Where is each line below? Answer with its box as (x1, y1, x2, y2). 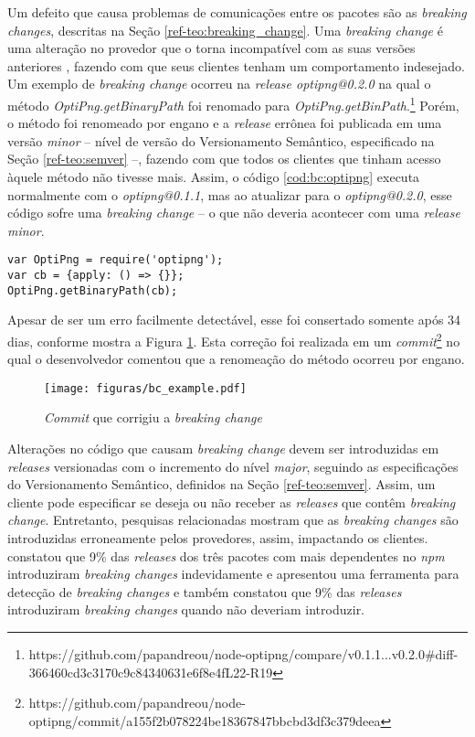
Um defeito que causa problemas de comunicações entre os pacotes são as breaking (7, 3, 467, 21)
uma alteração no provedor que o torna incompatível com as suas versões (7, 38, 416, 58)
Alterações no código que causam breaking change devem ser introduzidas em (7, 439, 439, 458)
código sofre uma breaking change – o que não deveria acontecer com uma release (7, 203, 460, 222)
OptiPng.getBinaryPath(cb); (7, 283, 178, 297)
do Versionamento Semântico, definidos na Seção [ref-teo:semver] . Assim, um (7, 475, 436, 494)
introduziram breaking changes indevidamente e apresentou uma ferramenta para (7, 564, 459, 583)
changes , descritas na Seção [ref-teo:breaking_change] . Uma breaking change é (7, 20, 443, 39)
